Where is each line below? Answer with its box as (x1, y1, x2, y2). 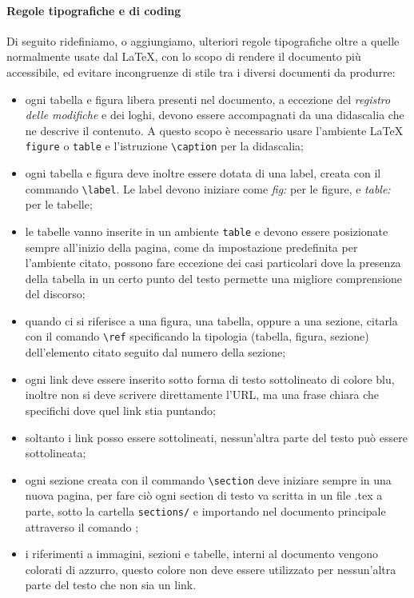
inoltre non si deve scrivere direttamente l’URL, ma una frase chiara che (25, 386, 379, 403)
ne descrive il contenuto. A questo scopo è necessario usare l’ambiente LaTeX (25, 122, 404, 138)
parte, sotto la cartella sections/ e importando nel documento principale (25, 502, 386, 519)
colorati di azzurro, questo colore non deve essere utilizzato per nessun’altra (25, 560, 396, 577)
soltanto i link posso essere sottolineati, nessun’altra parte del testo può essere (25, 429, 408, 445)
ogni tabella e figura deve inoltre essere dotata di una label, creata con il (25, 165, 381, 181)
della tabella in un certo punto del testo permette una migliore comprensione (25, 269, 403, 286)
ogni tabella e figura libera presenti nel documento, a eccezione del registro (25, 90, 391, 107)
